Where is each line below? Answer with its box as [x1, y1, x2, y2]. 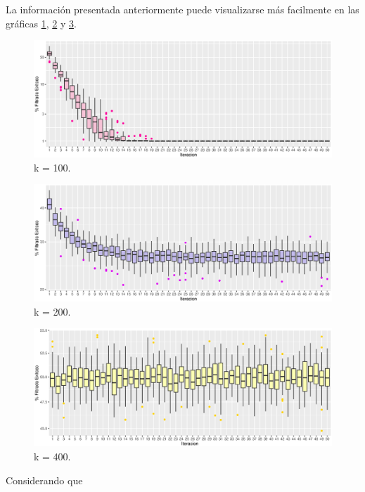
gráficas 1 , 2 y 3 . [6, 15, 77, 30]
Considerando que [6, 472, 83, 487]
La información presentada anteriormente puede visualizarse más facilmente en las [6, 2, 359, 16]
